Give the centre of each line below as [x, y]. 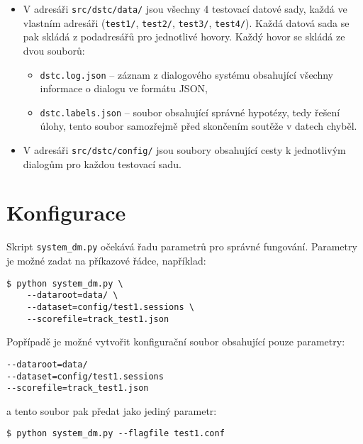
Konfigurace [66, 212]
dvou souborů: [54, 50]
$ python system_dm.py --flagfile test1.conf [116, 434]
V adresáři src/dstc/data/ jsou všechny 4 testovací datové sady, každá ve [185, 9]
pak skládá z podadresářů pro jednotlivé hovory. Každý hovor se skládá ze [184, 37]
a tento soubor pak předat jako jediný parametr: [112, 410]
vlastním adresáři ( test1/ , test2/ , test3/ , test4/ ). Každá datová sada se [186, 22]
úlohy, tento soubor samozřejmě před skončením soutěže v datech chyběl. [199, 126]
